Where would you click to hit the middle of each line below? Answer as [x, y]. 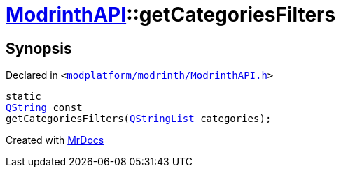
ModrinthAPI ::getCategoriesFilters [171, 15]
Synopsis [39, 48]
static [23, 97]
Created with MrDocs [55, 140]
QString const [44, 108]
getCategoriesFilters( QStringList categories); [139, 119]
